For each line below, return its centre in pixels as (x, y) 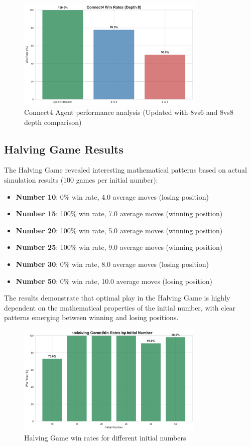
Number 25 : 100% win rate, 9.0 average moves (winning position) (119, 247)
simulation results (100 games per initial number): (81, 179)
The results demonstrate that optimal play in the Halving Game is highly (117, 298)
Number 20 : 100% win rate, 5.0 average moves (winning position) (119, 230)
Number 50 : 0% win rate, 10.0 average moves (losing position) (114, 281)
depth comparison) (53, 122)
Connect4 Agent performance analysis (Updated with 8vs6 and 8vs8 (129, 112)
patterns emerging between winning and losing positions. (91, 317)
